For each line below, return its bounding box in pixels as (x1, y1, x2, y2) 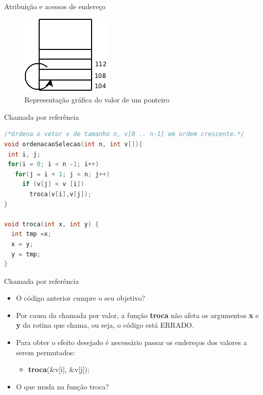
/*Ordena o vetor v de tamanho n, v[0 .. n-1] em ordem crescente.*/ (4, 130, 245, 138)
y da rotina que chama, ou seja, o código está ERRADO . (16, 320, 194, 330)
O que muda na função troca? (16, 381, 109, 391)
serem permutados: (16, 347, 75, 357)
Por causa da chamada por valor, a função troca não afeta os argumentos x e (16, 309, 259, 320)
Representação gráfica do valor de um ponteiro (24, 94, 170, 105)
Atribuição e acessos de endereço (4, 1, 106, 11)
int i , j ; (8, 150, 41, 158)
